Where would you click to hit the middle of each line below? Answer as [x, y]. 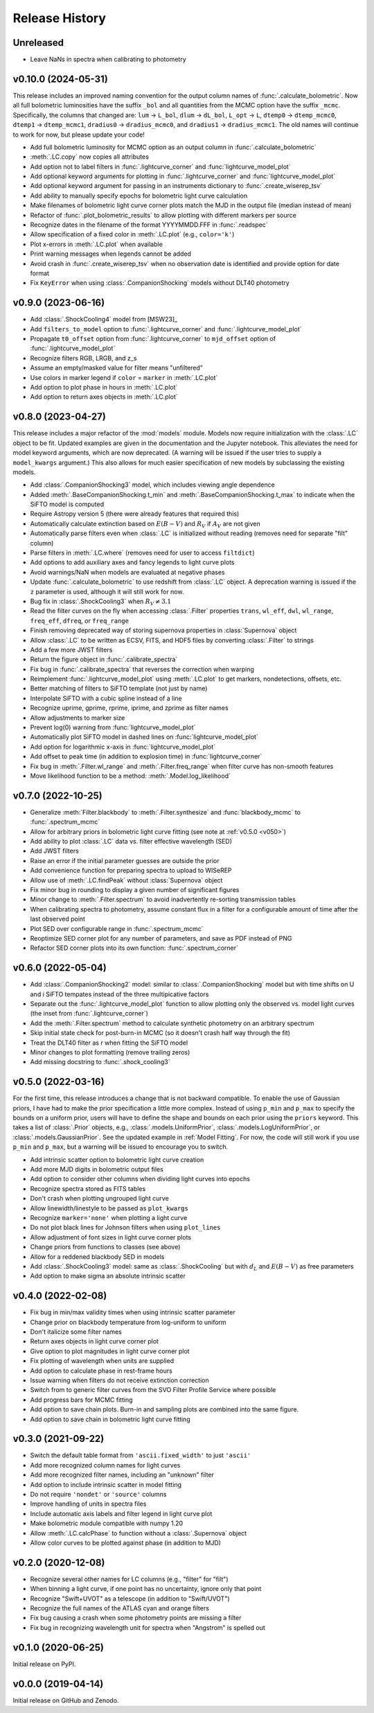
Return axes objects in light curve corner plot [95, 1341]
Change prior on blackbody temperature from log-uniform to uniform [128, 1322]
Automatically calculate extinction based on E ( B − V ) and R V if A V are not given [145, 524]
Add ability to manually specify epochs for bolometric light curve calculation [139, 195]
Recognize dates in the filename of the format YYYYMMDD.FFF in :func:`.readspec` [149, 225]
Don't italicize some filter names [76, 1332]
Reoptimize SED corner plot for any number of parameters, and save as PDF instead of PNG [161, 938]
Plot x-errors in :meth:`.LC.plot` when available [96, 244]
